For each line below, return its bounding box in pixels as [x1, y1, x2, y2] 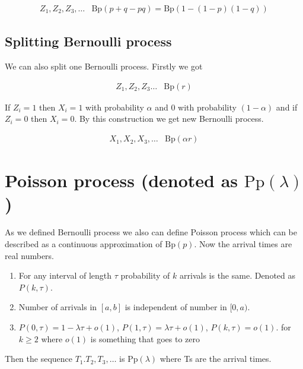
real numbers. [5, 249, 54, 261]
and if [276, 100, 298, 113]
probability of [120, 269, 170, 282]
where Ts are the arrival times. [160, 352, 272, 365]
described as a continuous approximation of [5, 237, 162, 250]
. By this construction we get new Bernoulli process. [74, 112, 264, 125]
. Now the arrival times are [194, 237, 292, 250]
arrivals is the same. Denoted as [180, 269, 296, 282]
